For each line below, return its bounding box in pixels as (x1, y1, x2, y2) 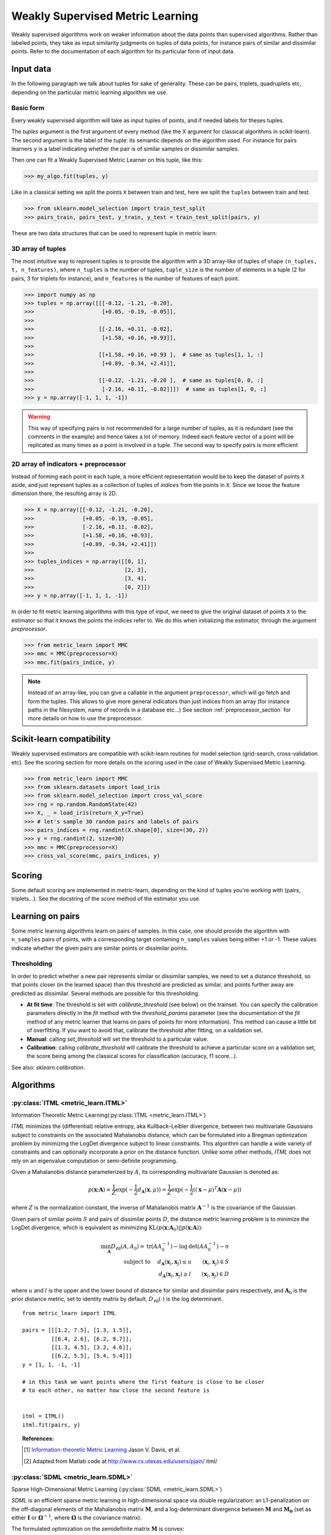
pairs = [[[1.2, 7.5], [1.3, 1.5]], (22, 1327, 132, 1334)
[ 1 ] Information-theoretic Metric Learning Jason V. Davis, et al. (23, 1446, 181, 1453)
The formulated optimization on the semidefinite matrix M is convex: (11, 1525, 185, 1533)
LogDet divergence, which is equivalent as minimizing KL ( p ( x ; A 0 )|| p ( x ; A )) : (11, 1224, 203, 1232)
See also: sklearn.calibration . (11, 1063, 85, 1071)
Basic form (11, 104, 45, 112)
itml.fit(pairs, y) (22, 1421, 81, 1428)
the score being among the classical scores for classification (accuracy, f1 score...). (26, 1052, 238, 1060)
